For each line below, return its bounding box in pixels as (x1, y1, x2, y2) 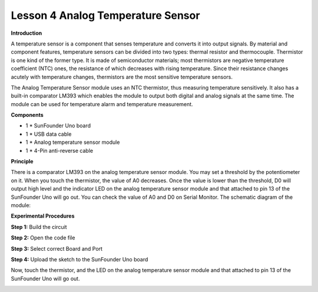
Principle (11, 158, 34, 165)
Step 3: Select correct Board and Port (11, 245, 103, 252)
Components (11, 111, 44, 119)
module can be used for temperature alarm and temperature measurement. (11, 100, 194, 107)
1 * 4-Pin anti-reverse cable (25, 147, 94, 154)
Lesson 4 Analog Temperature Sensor (11, 9, 200, 22)
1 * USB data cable (25, 130, 72, 137)
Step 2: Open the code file (11, 234, 75, 241)
